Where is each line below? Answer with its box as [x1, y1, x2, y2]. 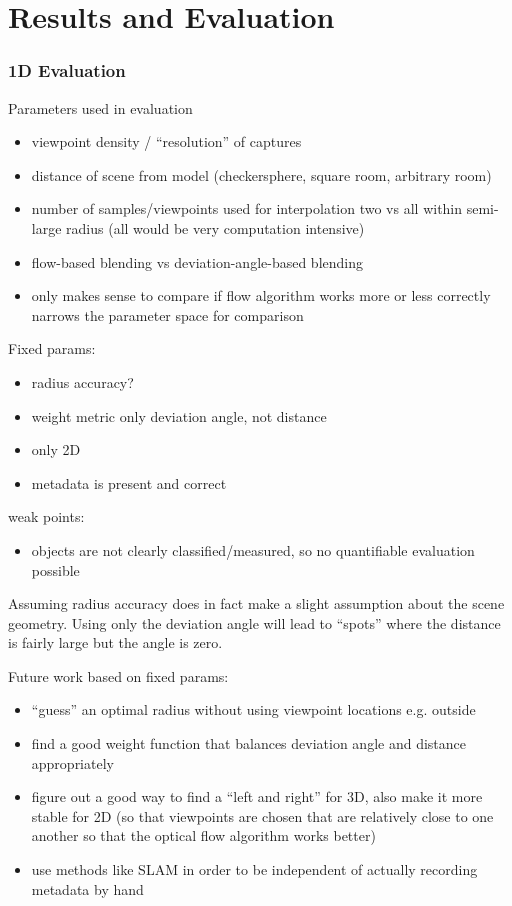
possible [31, 559, 80, 580]
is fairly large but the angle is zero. [8, 632, 223, 653]
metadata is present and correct [31, 472, 227, 493]
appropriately [31, 752, 114, 773]
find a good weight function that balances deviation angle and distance [31, 733, 466, 754]
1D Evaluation [8, 58, 126, 83]
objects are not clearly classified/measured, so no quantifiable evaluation [31, 539, 475, 560]
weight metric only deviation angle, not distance [31, 405, 327, 426]
